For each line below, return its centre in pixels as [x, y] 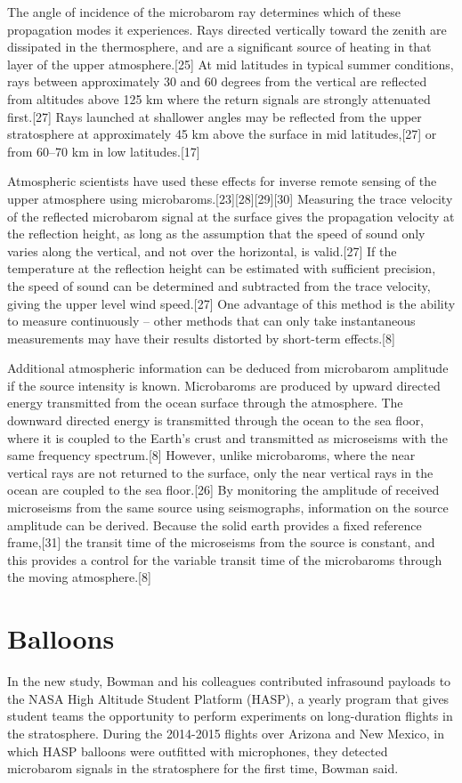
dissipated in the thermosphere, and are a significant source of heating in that [219, 47]
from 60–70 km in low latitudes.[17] [104, 151]
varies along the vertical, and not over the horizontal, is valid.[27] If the [202, 250]
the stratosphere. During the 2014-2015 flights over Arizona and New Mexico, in [226, 733]
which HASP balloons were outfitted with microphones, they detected [198, 751]
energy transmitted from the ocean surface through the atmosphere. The [205, 403]
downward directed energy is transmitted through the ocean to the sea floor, [215, 420]
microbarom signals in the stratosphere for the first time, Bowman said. [203, 768]
